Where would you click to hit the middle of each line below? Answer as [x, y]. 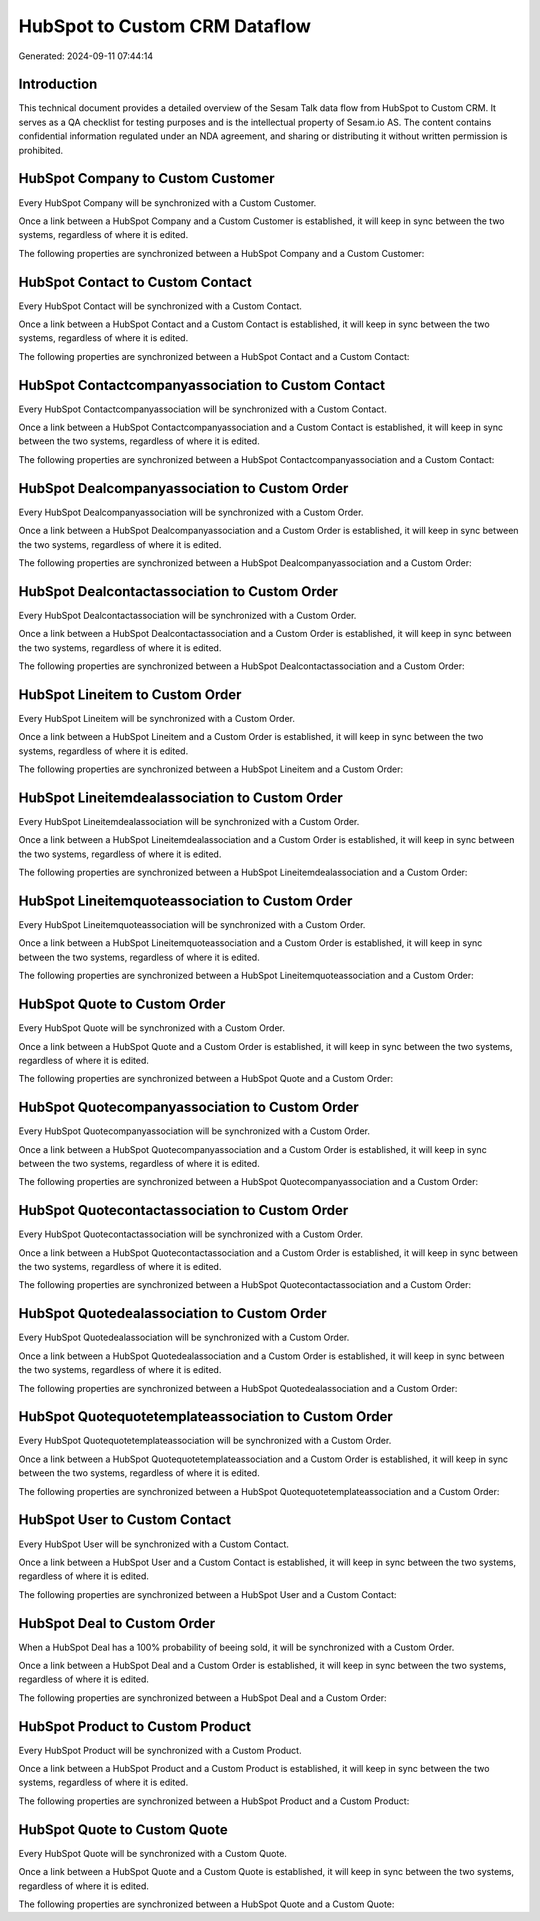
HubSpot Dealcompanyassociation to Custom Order [183, 488]
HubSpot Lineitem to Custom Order [130, 694]
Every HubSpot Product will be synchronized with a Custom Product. [160, 1750]
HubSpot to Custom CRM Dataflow [165, 26]
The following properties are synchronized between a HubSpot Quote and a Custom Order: [206, 1079]
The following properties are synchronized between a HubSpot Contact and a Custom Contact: [214, 356]
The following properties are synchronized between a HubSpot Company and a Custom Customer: [221, 253]
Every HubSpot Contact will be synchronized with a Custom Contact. [160, 306]
